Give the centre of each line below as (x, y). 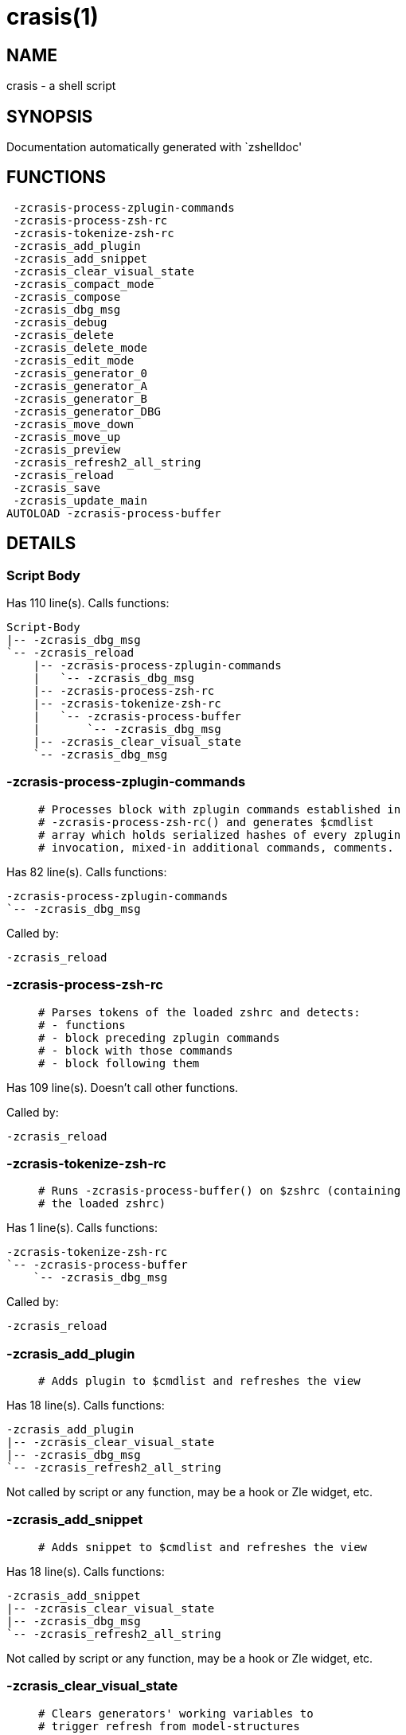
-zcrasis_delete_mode (80, 347)
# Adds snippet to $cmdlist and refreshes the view (203, 1547)
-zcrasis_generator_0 (80, 373)
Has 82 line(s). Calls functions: (87, 871)
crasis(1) (53, 17)
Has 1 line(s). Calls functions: (82, 1228)
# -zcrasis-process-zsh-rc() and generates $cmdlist (206, 822)
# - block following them (119, 1063)
